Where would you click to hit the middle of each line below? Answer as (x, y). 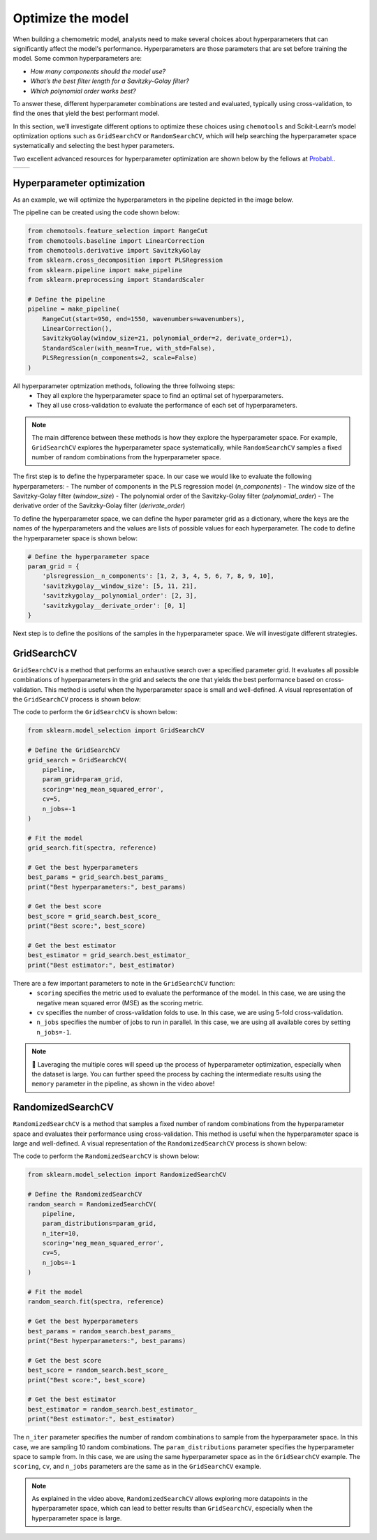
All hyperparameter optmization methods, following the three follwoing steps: (124, 386)
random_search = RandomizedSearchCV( (92, 1204)
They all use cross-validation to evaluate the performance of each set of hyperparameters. (167, 406)
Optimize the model (71, 18)
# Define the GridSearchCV (74, 750)
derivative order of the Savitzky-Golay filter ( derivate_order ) (99, 505)
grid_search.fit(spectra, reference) (92, 848)
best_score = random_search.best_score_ (97, 1370)
